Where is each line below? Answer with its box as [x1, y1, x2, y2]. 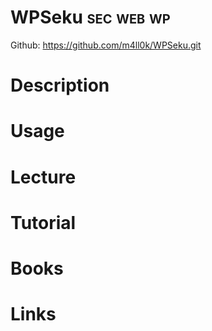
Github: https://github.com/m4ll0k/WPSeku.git [10, 39, 202, 51]
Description [10, 74, 110, 97]
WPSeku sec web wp [10, 6, 171, 29]
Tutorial [10, 211, 77, 234]
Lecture [10, 166, 77, 188]
